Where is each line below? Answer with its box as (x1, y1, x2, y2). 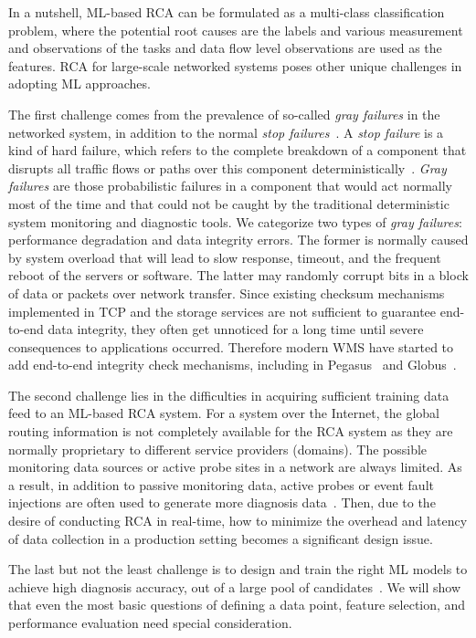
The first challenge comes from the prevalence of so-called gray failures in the (8, 104, 440, 123)
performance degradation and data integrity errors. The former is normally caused (8, 230, 469, 249)
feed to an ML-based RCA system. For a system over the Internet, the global (8, 403, 439, 423)
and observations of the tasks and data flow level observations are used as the (8, 38, 442, 58)
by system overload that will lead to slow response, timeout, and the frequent (8, 247, 441, 267)
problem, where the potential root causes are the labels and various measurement (8, 20, 463, 39)
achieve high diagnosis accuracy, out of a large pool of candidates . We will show (8, 577, 461, 596)
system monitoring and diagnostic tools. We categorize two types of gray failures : (8, 212, 462, 231)
